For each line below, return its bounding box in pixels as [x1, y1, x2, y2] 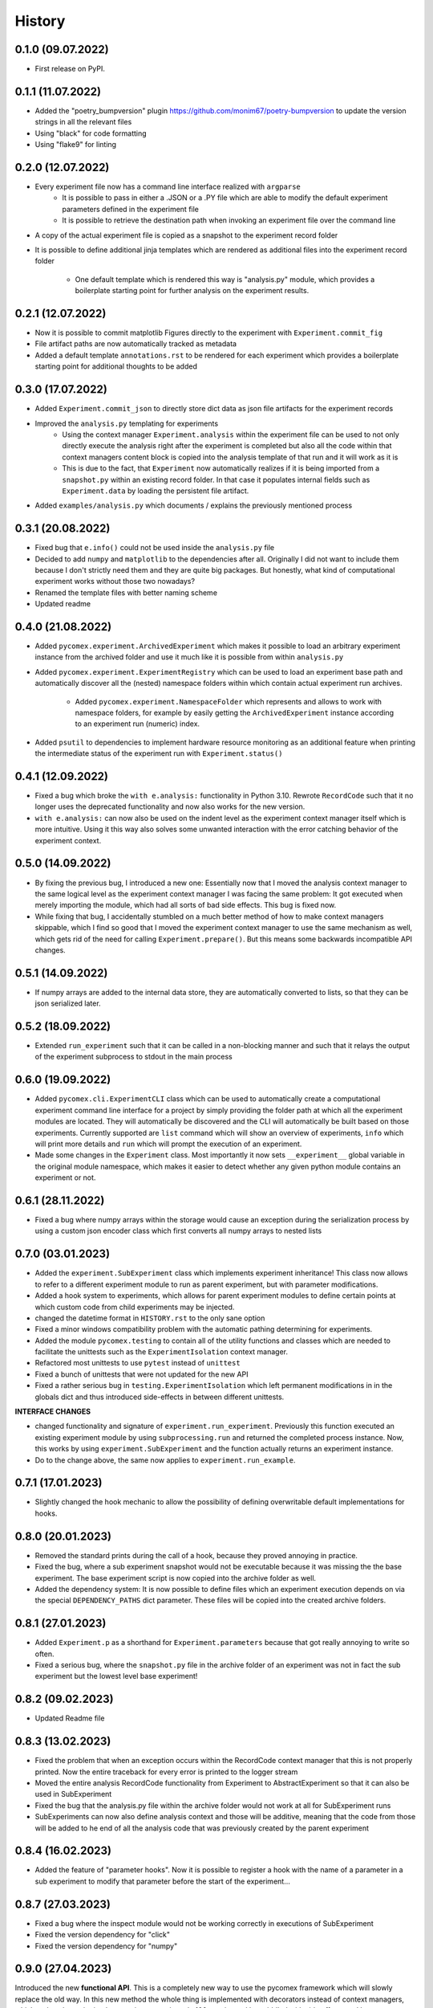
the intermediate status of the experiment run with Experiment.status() [34, 749, 283, 758]
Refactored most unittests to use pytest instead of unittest [34, 1358, 241, 1368]
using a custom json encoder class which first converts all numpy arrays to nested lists [34, 1226, 322, 1236]
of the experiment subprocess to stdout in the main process [34, 1052, 233, 1062]
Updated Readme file [34, 1713, 105, 1723]
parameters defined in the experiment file [62, 204, 200, 214]
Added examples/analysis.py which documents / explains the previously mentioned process [34, 500, 353, 510]
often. [34, 1649, 55, 1659]
